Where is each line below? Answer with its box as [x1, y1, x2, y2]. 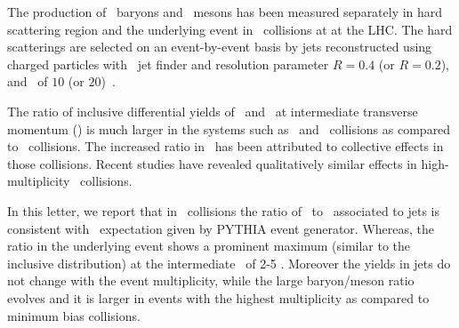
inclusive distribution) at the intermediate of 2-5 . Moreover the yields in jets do [7, 253, 451, 272]
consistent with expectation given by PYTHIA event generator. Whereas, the [7, 219, 435, 237]
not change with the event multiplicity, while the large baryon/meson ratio [7, 271, 415, 290]
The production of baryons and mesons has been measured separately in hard [7, 3, 443, 20]
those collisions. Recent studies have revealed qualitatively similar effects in [7, 154, 417, 172]
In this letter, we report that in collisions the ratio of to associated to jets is [7, 201, 439, 220]
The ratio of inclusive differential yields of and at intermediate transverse [7, 101, 418, 120]
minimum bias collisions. [7, 306, 141, 324]
